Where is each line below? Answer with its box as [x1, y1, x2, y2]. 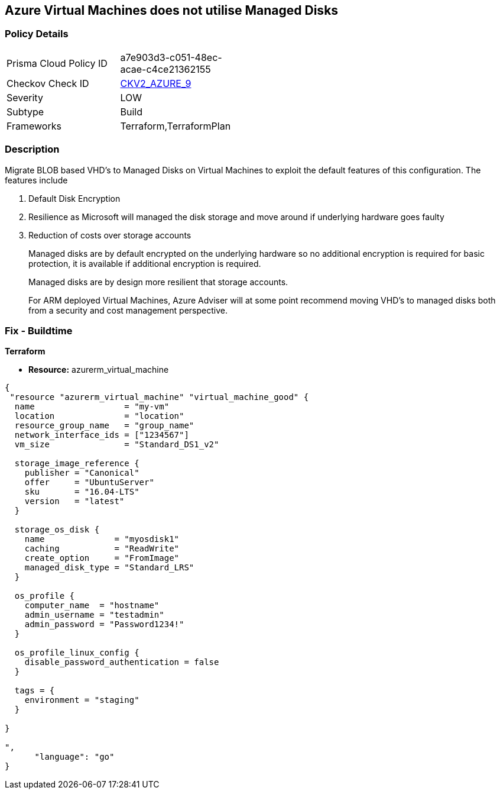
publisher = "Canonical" [24, 468, 139, 478]
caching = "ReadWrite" [24, 544, 180, 554]
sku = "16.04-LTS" [24, 487, 139, 497]
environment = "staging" [24, 695, 139, 705]
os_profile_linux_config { [14, 648, 139, 658]
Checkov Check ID [7, 77, 89, 89]
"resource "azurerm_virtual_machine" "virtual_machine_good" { [9, 392, 309, 402]
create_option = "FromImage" [24, 553, 180, 563]
